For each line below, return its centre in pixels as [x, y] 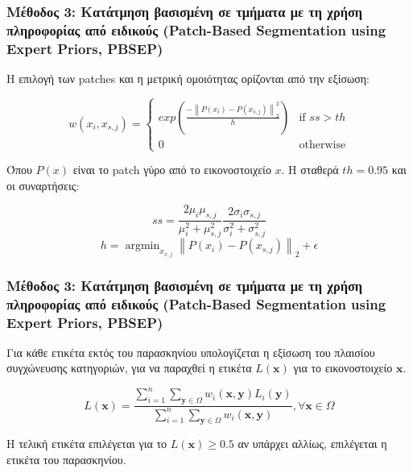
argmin [142, 246]
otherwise [322, 145]
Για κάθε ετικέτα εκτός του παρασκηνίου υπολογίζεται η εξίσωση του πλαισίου [191, 352]
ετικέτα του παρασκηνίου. [66, 460]
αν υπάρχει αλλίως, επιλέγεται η [312, 444]
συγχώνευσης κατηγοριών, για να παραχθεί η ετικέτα [129, 368]
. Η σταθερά [310, 170]
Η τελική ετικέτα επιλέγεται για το [87, 444]
